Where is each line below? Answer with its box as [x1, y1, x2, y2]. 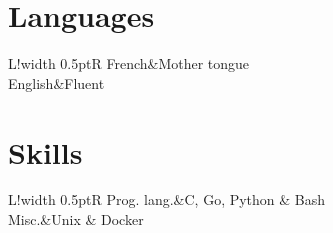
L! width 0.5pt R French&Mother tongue [8, 53, 250, 74]
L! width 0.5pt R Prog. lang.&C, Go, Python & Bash [8, 189, 326, 210]
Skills [8, 131, 83, 172]
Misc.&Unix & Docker [8, 209, 144, 230]
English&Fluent [8, 72, 105, 93]
